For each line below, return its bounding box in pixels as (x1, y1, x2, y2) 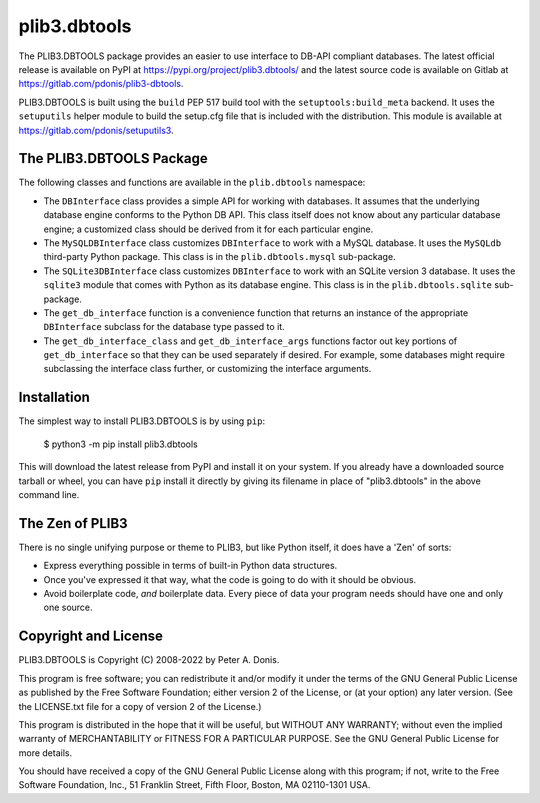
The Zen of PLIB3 (18, 515, 129, 532)
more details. (18, 746, 73, 759)
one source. (43, 601, 94, 614)
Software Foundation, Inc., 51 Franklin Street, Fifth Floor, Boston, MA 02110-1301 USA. (18, 779, 371, 791)
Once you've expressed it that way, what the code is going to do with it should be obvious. (43, 573, 417, 585)
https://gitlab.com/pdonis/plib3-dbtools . (18, 78, 184, 90)
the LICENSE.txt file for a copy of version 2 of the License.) (18, 700, 262, 712)
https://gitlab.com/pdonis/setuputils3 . (18, 124, 174, 136)
